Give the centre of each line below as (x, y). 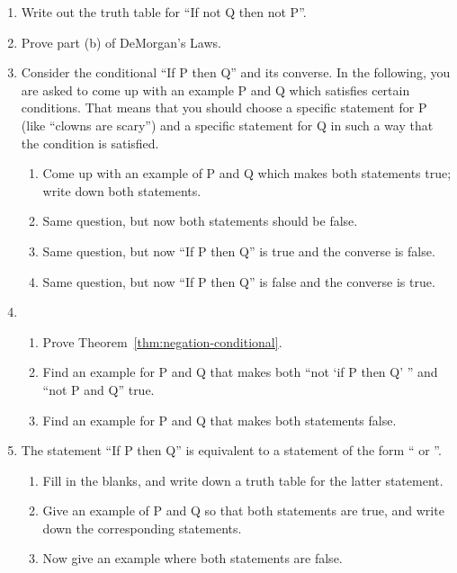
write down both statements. (122, 190)
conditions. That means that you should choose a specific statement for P (224, 107)
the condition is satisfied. (90, 143)
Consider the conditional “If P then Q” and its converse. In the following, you (236, 72)
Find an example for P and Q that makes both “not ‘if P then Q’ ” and (240, 372)
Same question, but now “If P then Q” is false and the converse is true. (239, 281)
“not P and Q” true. (99, 389)
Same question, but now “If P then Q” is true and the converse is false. (239, 251)
